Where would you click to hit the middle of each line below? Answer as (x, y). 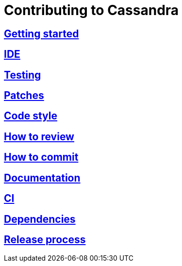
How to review (39, 136)
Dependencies (40, 219)
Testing (23, 75)
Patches (24, 96)
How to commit (41, 157)
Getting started (41, 33)
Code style (31, 116)
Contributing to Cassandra (91, 10)
